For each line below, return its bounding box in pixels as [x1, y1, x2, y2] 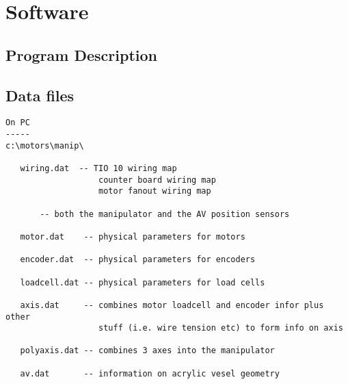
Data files [5, 84, 75, 105]
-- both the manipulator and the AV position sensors [40, 209, 290, 219]
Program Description [5, 44, 157, 65]
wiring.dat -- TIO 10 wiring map [20, 163, 177, 173]
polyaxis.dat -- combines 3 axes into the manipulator [20, 346, 275, 356]
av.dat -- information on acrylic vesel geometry [20, 368, 280, 379]
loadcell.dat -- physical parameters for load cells [20, 277, 265, 287]
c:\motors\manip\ [5, 140, 84, 151]
